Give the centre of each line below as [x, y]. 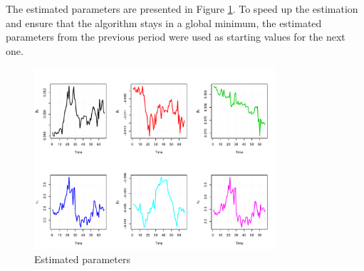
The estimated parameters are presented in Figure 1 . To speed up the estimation [182, 9]
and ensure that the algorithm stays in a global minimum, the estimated [164, 22]
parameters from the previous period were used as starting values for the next [176, 37]
